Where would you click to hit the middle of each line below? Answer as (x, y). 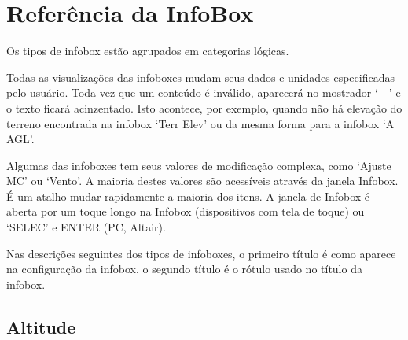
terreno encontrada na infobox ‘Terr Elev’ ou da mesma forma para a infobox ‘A (200, 123)
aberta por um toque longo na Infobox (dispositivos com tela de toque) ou (186, 211)
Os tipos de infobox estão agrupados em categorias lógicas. (148, 51)
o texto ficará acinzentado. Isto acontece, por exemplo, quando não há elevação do (204, 107)
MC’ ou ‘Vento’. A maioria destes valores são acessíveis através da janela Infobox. (202, 181)
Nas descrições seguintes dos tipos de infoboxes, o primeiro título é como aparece (201, 253)
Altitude (41, 326)
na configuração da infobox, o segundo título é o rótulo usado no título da (184, 269)
